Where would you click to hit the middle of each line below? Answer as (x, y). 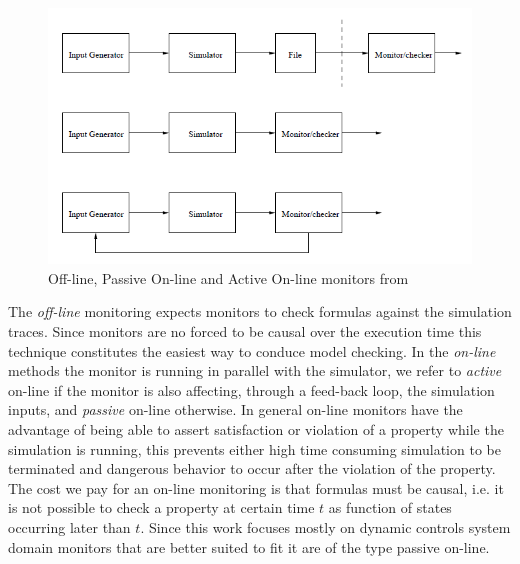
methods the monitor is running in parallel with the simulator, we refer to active (255, 370)
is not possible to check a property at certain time (161, 507)
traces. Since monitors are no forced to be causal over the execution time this (245, 330)
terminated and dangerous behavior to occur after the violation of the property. (252, 468)
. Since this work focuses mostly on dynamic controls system (325, 526)
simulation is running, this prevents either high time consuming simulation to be (254, 448)
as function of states (390, 507)
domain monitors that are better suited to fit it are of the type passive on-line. (249, 546)
